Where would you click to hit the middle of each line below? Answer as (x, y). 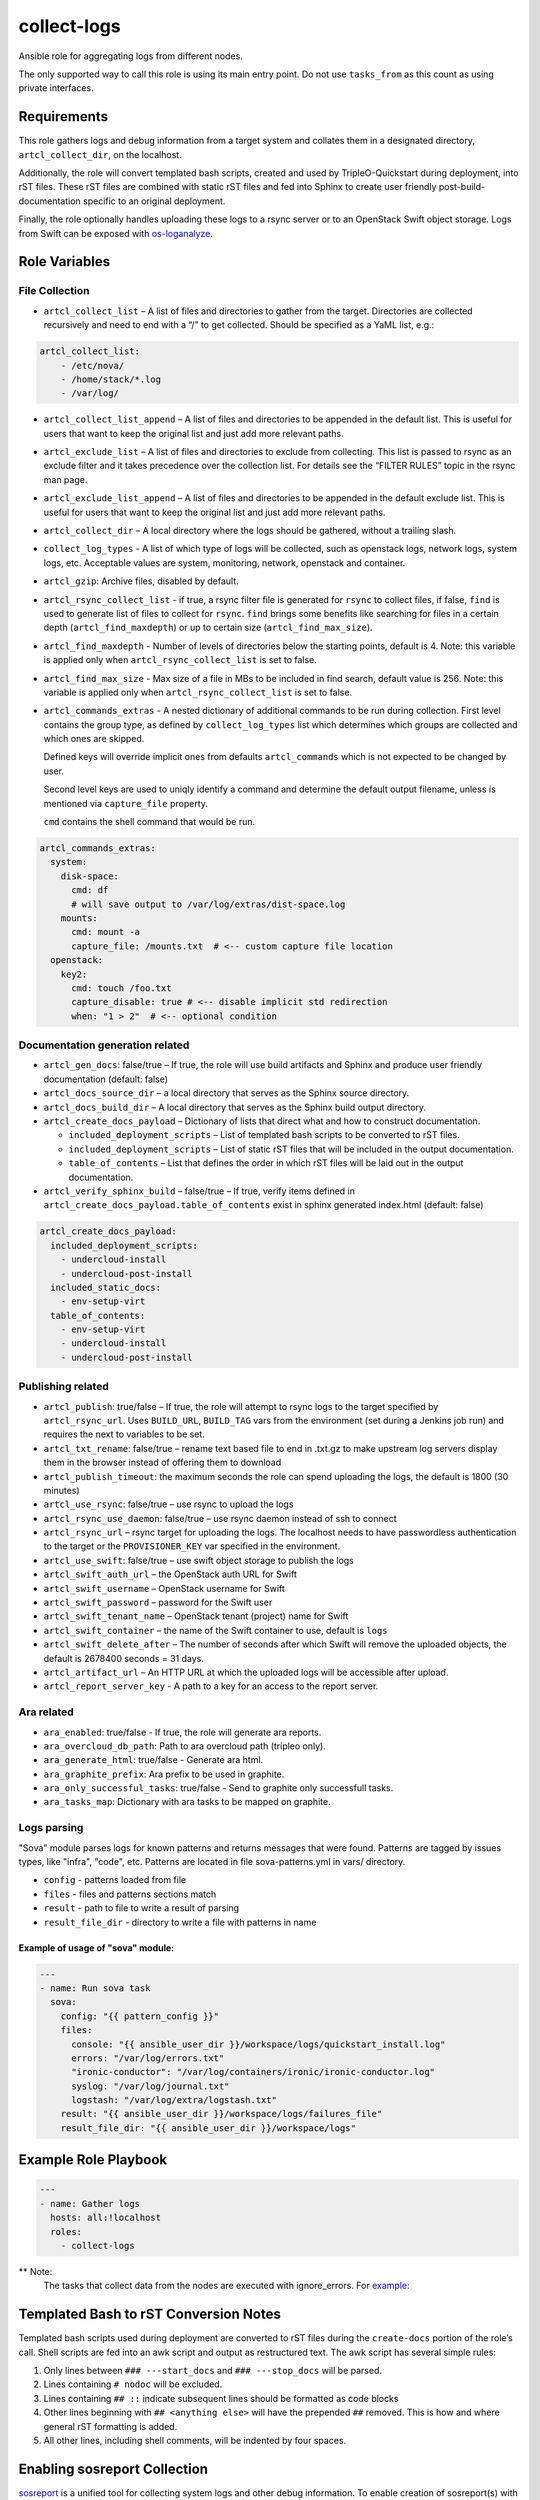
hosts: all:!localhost (106, 2218)
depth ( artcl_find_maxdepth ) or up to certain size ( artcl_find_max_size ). (208, 627)
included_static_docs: (106, 1287)
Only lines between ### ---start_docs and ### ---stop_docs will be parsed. (212, 2371)
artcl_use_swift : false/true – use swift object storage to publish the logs (198, 1560)
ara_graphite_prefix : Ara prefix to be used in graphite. (164, 1774)
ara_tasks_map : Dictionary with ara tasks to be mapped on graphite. (187, 1802)
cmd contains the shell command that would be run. (149, 822)
